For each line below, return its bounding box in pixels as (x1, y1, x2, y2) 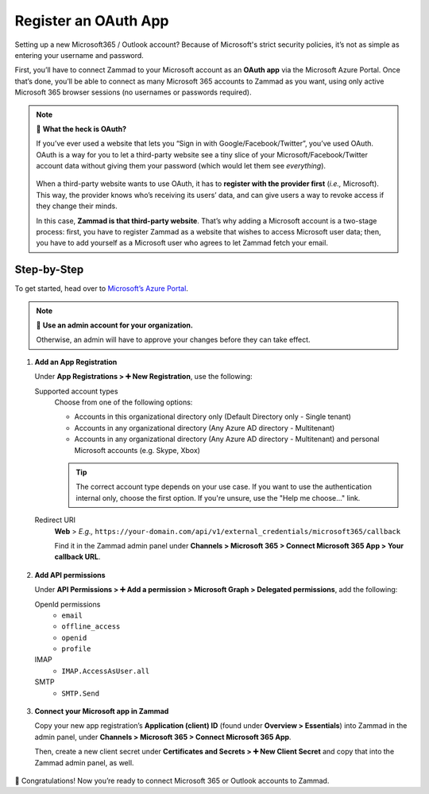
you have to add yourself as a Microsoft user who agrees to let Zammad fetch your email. (36, 238, 329, 248)
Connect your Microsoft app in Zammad (34, 707, 169, 716)
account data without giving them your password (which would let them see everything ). (36, 161, 326, 171)
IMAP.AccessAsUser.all (61, 666, 150, 676)
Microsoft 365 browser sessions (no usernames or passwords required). (14, 87, 252, 97)
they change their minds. (36, 201, 118, 211)
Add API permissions (34, 570, 106, 579)
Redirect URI (34, 515, 75, 525)
